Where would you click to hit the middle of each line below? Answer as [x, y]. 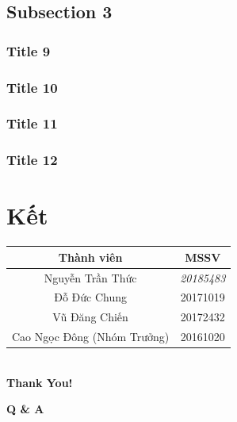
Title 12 [32, 160]
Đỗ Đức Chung [90, 297]
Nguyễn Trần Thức [90, 277]
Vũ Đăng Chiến [90, 317]
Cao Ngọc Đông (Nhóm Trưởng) [91, 337]
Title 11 [32, 123]
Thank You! [40, 382]
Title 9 [29, 50]
